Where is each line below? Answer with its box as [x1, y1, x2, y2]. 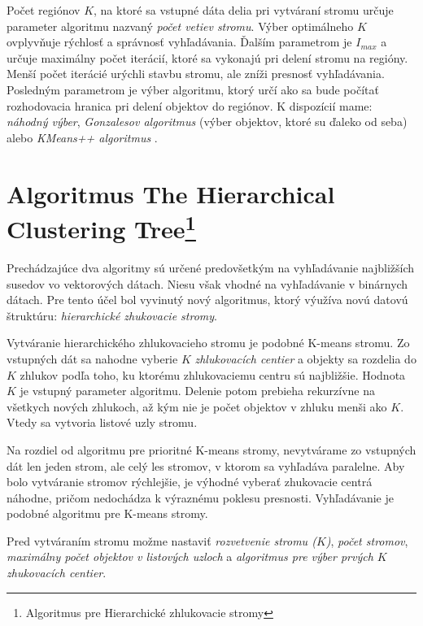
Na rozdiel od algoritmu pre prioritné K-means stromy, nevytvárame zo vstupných [7, 441, 416, 458]
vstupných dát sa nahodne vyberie [7, 350, 178, 367]
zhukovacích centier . [7, 564, 107, 581]
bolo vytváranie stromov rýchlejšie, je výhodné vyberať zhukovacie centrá [7, 473, 373, 490]
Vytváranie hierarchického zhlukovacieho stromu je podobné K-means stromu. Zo [7, 334, 410, 351]
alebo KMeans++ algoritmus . [7, 128, 158, 146]
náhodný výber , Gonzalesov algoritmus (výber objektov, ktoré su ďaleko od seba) [7, 113, 408, 130]
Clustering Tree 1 [7, 208, 196, 246]
